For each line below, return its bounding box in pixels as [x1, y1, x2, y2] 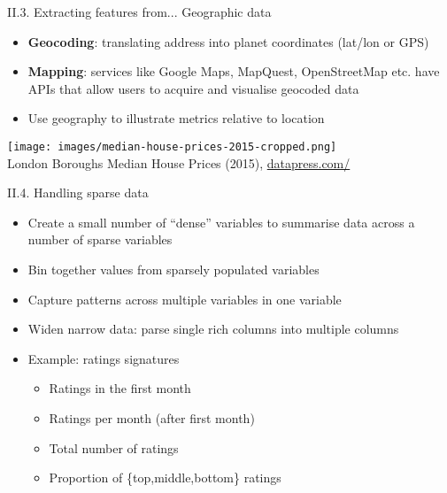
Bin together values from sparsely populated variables [27, 260, 320, 278]
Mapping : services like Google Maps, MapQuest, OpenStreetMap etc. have [27, 62, 440, 81]
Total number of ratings [49, 438, 179, 457]
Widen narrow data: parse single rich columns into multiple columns [27, 320, 399, 338]
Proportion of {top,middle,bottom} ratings [49, 468, 281, 487]
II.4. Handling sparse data [7, 183, 149, 202]
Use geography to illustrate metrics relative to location [27, 109, 325, 127]
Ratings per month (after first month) [49, 408, 255, 427]
